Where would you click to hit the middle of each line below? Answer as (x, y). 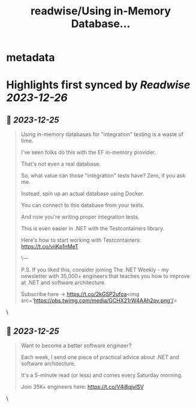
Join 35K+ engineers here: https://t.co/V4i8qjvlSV (82, 387)
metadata (31, 58)
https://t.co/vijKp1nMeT (50, 247)
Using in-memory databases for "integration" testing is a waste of (102, 134)
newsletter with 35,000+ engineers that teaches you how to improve (105, 276)
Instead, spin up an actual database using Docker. (83, 194)
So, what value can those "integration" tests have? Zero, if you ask (103, 176)
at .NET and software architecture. (63, 283)
